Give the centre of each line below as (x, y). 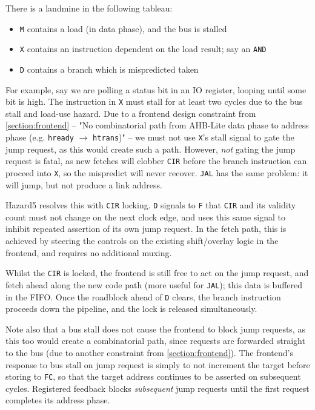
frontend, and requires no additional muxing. (89, 252)
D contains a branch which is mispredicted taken (109, 69)
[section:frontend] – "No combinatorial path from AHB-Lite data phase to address (157, 125)
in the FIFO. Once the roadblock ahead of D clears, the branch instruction (143, 296)
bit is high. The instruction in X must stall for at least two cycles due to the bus (154, 101)
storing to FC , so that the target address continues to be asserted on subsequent (153, 376)
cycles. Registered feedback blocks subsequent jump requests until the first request (157, 388)
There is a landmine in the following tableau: (89, 8)
